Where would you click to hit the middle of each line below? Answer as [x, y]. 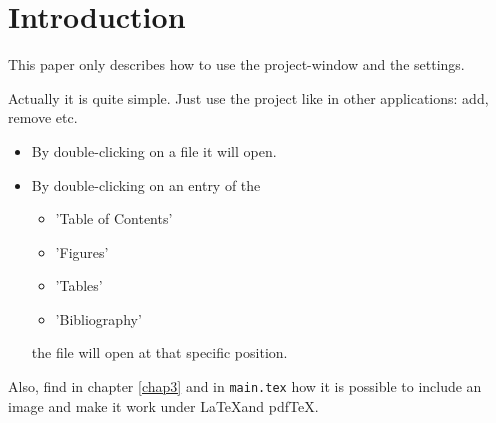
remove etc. [43, 117]
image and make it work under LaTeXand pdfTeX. [163, 405]
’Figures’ [82, 251]
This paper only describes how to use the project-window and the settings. [236, 64]
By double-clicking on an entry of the [146, 184]
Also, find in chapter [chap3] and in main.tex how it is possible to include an [245, 386]
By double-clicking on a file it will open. [154, 150]
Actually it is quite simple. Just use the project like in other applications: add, [248, 97]
